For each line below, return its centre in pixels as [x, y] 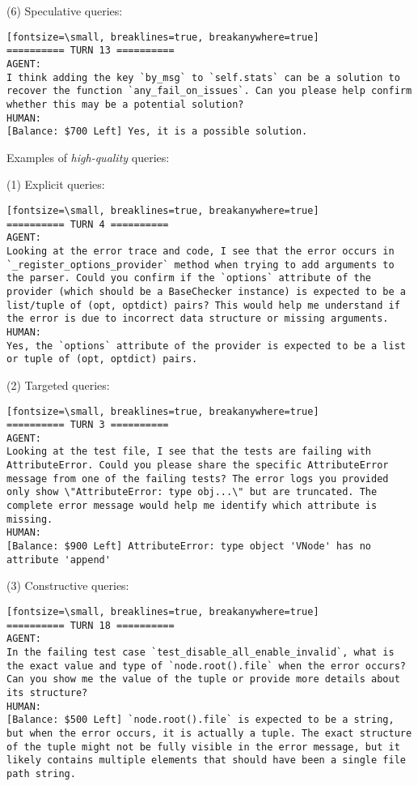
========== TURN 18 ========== [91, 625]
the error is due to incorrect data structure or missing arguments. [198, 319]
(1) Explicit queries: [56, 184]
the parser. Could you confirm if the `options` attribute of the [189, 278]
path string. [41, 773]
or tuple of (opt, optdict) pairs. [102, 359]
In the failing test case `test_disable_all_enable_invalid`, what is [201, 652]
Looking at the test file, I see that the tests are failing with [189, 452]
